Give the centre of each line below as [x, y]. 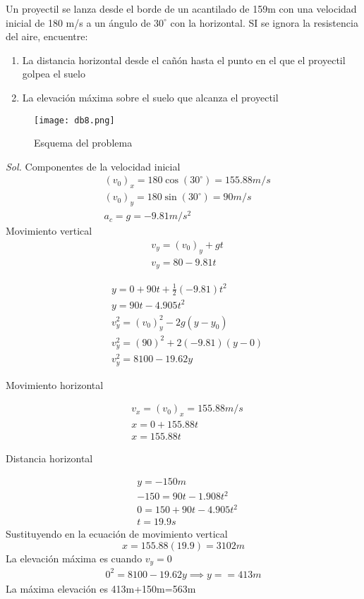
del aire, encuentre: [47, 36]
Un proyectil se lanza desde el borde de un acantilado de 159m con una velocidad [181, 8]
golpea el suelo [54, 74]
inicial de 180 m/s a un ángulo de [78, 22]
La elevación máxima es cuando [74, 558]
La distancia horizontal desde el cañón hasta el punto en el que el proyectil [184, 60]
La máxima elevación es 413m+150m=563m [101, 588]
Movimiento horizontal [55, 384]
